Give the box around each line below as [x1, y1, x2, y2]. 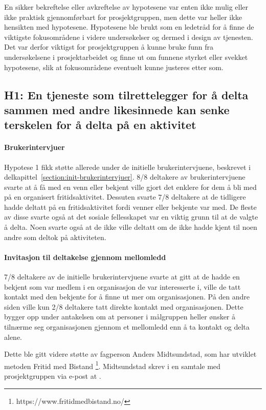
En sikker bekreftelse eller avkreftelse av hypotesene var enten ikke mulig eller [4, 2, 249, 12]
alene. [4, 331, 22, 342]
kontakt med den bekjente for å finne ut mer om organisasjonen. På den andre [4, 291, 250, 302]
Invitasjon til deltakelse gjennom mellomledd [4, 251, 166, 262]
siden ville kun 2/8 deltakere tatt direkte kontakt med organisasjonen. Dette [4, 301, 243, 312]
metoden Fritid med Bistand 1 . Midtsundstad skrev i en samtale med [4, 359, 220, 371]
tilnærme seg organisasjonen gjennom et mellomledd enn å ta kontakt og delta [4, 321, 250, 332]
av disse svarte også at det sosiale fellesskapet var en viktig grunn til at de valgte [4, 211, 258, 222]
